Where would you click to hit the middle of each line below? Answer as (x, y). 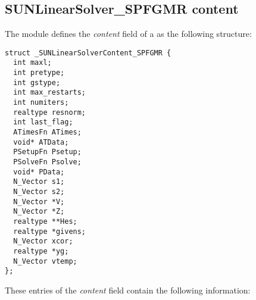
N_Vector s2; (39, 191)
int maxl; (32, 63)
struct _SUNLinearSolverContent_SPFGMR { (88, 53)
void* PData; (39, 172)
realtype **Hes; (45, 221)
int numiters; (41, 103)
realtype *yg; (41, 251)
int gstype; (37, 82)
